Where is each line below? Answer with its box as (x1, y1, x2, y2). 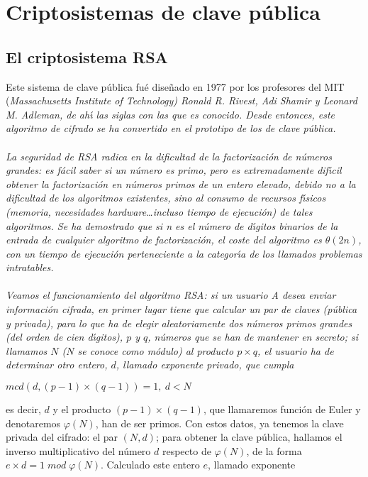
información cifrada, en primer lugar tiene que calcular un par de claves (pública (6, 302, 357, 317)
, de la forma (246, 443, 302, 458)
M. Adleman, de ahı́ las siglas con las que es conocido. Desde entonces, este (6, 106, 335, 121)
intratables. (6, 260, 54, 275)
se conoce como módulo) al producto (77, 343, 234, 358)
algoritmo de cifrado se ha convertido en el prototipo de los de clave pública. (6, 121, 336, 136)
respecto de (162, 443, 211, 458)
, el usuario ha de (257, 343, 334, 358)
